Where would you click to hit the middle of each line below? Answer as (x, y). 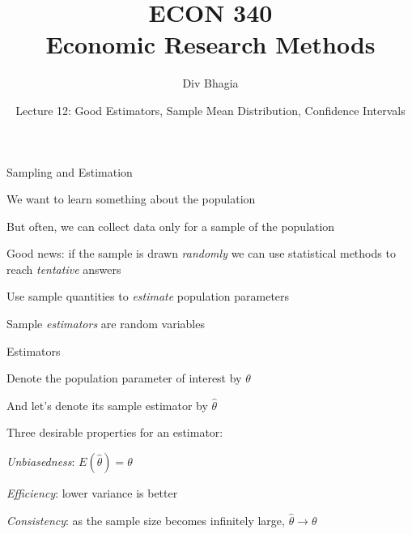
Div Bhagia (210, 83)
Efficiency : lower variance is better (92, 493)
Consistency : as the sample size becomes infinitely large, (146, 520)
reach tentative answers (64, 269)
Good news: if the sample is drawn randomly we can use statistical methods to (201, 253)
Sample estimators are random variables (106, 324)
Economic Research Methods (210, 44)
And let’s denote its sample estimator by (107, 405)
